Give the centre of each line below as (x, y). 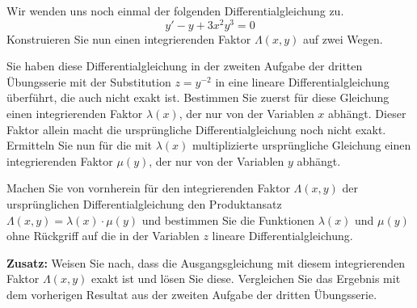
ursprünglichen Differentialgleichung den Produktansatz (144, 204)
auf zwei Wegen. (343, 38)
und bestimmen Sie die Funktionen (228, 219)
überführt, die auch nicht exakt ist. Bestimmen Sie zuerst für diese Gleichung (198, 97)
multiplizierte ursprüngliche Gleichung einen (301, 145)
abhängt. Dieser (367, 114)
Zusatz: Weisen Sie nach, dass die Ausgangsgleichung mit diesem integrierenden (206, 262)
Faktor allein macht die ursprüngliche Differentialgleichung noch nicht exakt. (196, 129)
